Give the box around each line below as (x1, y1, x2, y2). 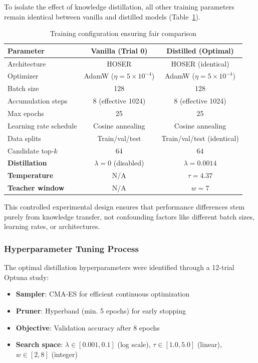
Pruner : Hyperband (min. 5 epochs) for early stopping (16, 305, 186, 315)
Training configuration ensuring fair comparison (50, 28, 196, 38)
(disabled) (113, 157, 144, 168)
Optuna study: (4, 271, 49, 282)
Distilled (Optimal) (166, 45, 234, 55)
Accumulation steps (8, 95, 68, 106)
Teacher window (8, 182, 65, 193)
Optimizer (8, 70, 39, 81)
